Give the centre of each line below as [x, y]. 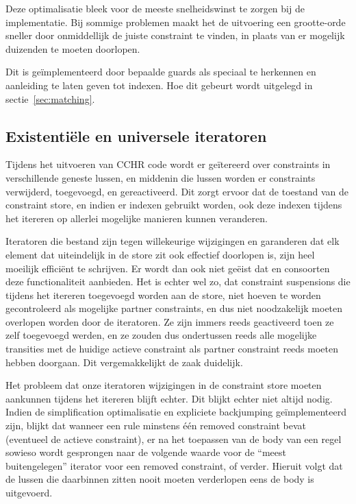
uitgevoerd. [29, 493]
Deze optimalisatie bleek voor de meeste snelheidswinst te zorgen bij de [155, 8]
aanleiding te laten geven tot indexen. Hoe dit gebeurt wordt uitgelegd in [159, 85]
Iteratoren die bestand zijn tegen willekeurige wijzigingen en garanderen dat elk [173, 241]
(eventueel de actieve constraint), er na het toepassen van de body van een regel [174, 439]
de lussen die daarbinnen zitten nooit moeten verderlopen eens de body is [160, 479]
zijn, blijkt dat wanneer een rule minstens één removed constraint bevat [156, 425]
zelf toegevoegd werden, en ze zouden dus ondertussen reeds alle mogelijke [161, 335]
